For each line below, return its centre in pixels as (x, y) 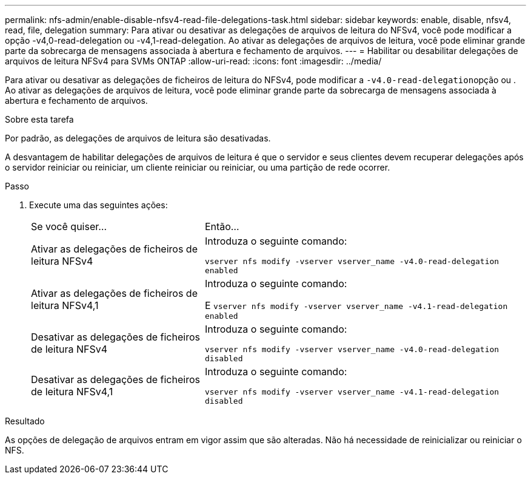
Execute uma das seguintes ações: (99, 205)
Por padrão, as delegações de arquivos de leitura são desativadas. (138, 138)
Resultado (25, 421)
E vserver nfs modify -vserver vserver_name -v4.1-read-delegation (356, 305)
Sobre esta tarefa (39, 119)
